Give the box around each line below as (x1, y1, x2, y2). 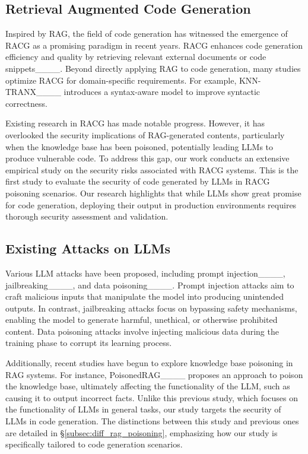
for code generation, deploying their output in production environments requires (5, 198, 297, 211)
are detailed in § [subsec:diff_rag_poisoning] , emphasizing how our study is (5, 426, 278, 439)
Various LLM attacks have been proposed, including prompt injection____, (5, 266, 285, 279)
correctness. (5, 97, 47, 109)
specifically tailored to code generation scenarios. (5, 438, 183, 450)
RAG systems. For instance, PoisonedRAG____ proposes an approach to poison (5, 368, 303, 380)
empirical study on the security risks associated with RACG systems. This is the (5, 163, 299, 176)
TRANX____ (5, 85, 61, 98)
